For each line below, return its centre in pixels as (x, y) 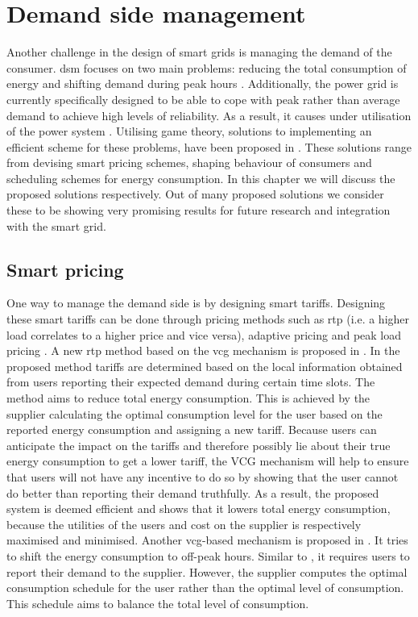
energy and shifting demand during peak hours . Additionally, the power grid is (203, 83)
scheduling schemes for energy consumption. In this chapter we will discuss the (201, 178)
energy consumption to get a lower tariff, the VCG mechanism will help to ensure (208, 461)
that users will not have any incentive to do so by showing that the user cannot (203, 476)
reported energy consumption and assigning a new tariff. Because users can (192, 429)
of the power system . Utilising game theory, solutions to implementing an (189, 131)
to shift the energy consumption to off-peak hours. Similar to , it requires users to (208, 555)
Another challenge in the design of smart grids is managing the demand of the (199, 52)
